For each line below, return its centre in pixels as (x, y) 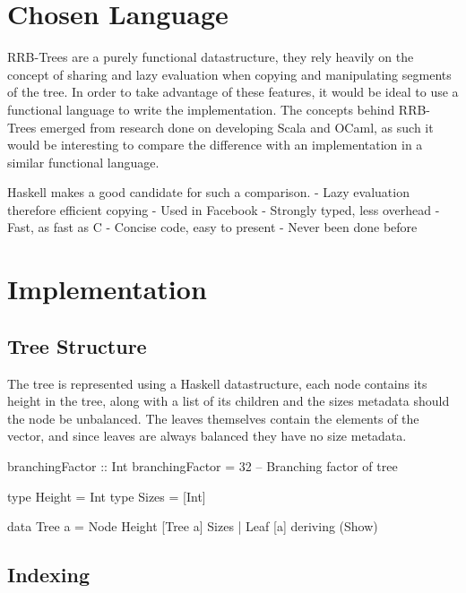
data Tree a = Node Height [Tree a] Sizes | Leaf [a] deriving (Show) (193, 526)
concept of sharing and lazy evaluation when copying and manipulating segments (229, 74)
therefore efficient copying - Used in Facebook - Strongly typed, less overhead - (224, 209)
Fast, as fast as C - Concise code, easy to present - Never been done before (212, 227)
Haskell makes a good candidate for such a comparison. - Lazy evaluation (208, 192)
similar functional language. (83, 162)
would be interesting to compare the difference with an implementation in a (215, 145)
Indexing (49, 575)
